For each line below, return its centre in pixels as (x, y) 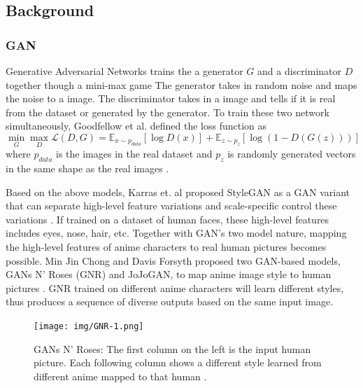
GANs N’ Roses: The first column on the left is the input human (172, 348)
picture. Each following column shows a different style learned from (178, 362)
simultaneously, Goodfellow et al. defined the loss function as (136, 126)
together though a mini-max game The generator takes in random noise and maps (181, 84)
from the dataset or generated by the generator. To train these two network (168, 112)
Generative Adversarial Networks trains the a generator (124, 71)
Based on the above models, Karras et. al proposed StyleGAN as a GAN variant (178, 192)
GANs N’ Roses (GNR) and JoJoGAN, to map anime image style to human (169, 274)
